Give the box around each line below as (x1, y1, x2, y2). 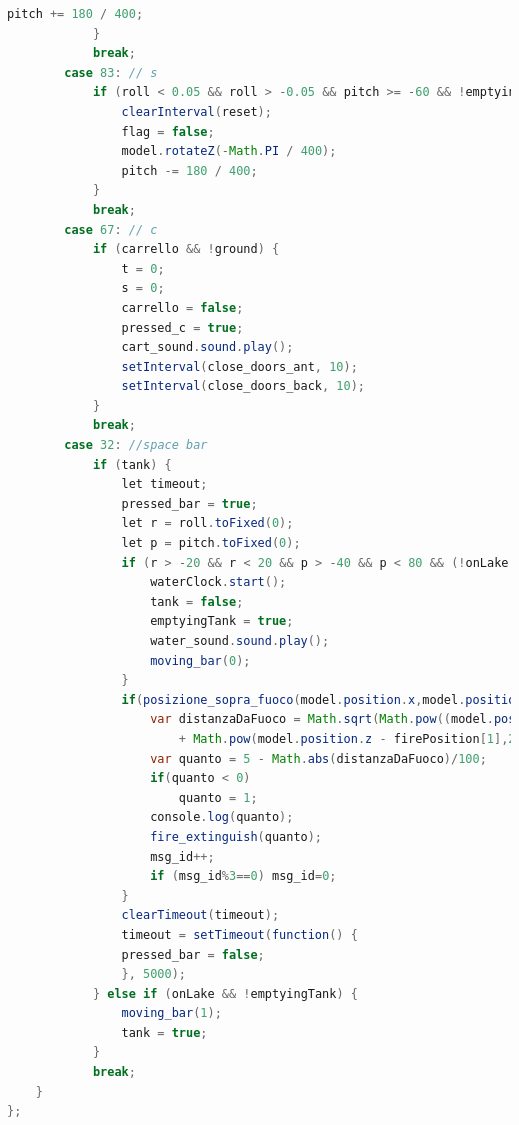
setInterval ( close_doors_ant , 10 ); (121, 359, 358, 374)
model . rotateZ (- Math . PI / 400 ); (121, 144, 337, 159)
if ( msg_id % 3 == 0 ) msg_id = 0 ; (150, 869, 337, 884)
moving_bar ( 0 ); (150, 653, 251, 668)
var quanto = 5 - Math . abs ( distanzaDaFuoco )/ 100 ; (150, 751, 487, 766)
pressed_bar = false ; (121, 947, 265, 962)
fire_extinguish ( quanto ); (150, 829, 323, 844)
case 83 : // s (64, 65, 158, 80)
